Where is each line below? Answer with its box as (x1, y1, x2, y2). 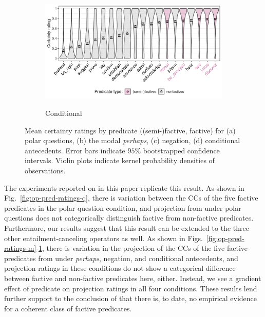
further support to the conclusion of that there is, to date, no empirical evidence (4, 293, 257, 304)
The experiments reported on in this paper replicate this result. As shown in (4, 182, 244, 193)
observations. (25, 165, 66, 175)
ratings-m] (4, 243, 36, 253)
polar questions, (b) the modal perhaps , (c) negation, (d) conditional (25, 135, 240, 146)
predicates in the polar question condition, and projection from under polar (4, 202, 241, 213)
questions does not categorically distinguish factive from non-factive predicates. (4, 212, 254, 223)
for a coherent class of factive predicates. (4, 303, 132, 313)
